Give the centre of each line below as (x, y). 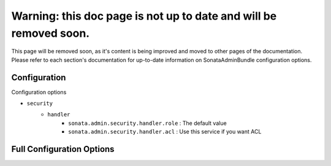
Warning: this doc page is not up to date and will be (144, 16)
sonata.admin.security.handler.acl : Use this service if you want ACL (165, 132)
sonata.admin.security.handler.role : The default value (147, 123)
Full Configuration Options (63, 149)
